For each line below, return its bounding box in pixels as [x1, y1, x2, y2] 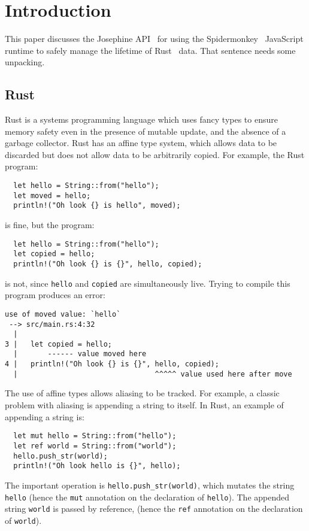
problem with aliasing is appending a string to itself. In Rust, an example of [5, 399, 284, 411]
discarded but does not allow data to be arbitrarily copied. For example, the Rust [5, 148, 305, 160]
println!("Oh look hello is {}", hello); [13, 462, 181, 471]
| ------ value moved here [13, 350, 147, 359]
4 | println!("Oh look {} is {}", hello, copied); [5, 360, 219, 369]
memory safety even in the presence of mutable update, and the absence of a [5, 125, 286, 137]
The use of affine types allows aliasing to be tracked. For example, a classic [5, 387, 280, 399]
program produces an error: [5, 289, 105, 301]
